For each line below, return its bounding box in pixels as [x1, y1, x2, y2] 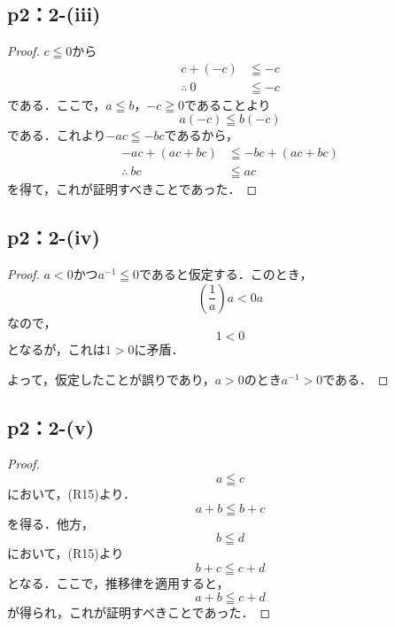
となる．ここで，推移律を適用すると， [7, 573, 229, 592]
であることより [184, 95, 271, 113]
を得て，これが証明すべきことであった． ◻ [7, 180, 258, 198]
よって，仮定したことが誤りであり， [7, 369, 215, 388]
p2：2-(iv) [7, 223, 100, 251]
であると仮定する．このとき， [139, 264, 313, 283]
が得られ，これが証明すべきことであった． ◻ [7, 603, 271, 622]
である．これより [7, 126, 106, 144]
